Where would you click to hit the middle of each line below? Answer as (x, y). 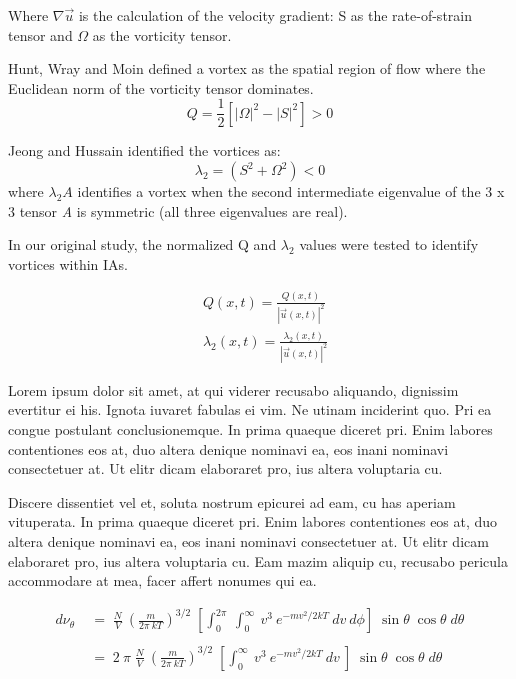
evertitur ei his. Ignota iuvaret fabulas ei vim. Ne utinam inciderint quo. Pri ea (250, 409)
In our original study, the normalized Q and (142, 244)
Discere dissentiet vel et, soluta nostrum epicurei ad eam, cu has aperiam (232, 501)
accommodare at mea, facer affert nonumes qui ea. (162, 580)
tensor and (40, 34)
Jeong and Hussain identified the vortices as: (144, 150)
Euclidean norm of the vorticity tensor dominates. (161, 87)
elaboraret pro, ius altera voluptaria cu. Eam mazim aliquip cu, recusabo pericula (258, 560)
